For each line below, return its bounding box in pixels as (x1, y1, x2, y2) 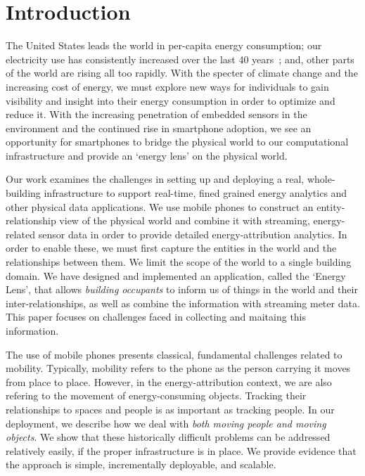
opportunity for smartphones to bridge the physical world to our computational (6, 134, 349, 149)
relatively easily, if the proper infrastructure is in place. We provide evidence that (6, 443, 357, 458)
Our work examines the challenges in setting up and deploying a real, (6, 172, 305, 186)
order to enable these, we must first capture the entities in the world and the (6, 240, 337, 255)
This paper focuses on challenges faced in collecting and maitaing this (6, 309, 307, 324)
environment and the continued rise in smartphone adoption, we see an (6, 120, 312, 135)
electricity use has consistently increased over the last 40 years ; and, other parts (6, 51, 354, 66)
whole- (307, 172, 335, 186)
